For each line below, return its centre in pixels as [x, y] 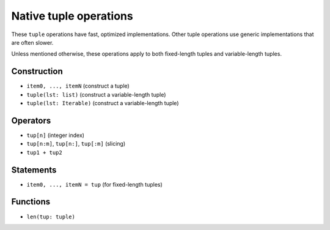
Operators [31, 120]
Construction [37, 71]
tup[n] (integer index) [56, 135]
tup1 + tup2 [44, 152]
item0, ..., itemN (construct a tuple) [78, 86]
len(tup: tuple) [51, 217]
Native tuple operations [72, 16]
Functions [31, 202]
